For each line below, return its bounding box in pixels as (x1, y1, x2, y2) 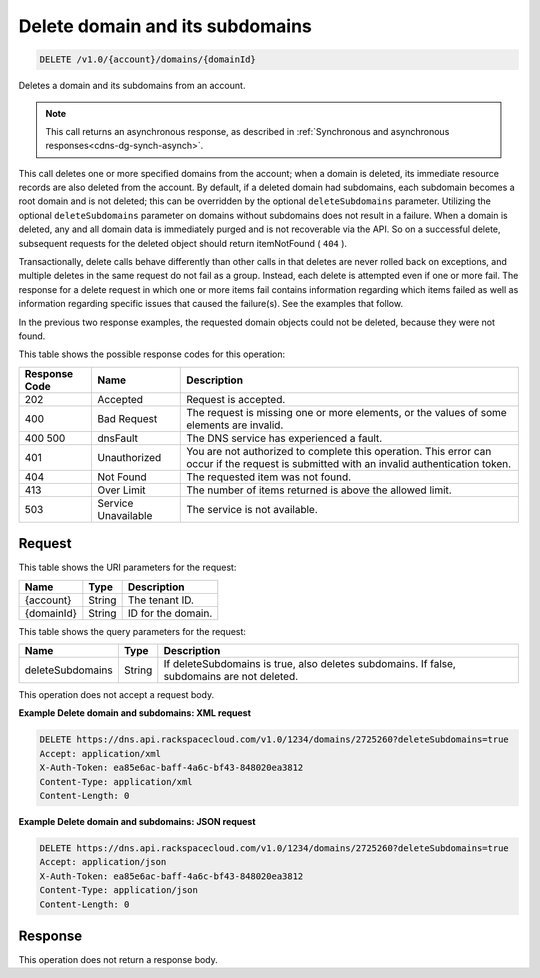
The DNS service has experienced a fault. (186, 431, 383, 445)
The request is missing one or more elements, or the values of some (186, 405, 507, 419)
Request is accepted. (186, 392, 286, 406)
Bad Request (97, 411, 158, 425)
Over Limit (97, 483, 146, 497)
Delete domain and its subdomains (18, 15, 312, 37)
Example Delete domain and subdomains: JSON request (18, 815, 256, 827)
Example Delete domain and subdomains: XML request (18, 707, 252, 719)
